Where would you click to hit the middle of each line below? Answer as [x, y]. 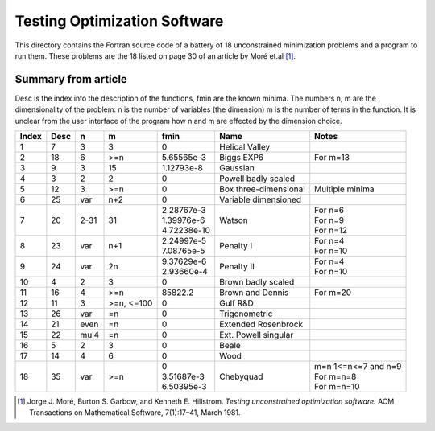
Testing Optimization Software [119, 21]
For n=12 [331, 231]
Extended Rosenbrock [261, 324]
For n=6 [329, 211]
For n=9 [329, 220]
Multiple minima [344, 189]
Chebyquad [241, 376]
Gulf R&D [236, 303]
